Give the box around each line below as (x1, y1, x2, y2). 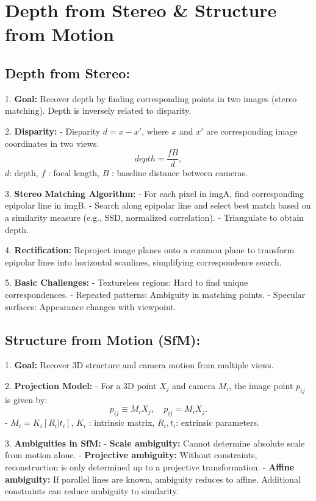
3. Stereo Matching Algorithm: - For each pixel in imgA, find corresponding (5, 187, 304, 199)
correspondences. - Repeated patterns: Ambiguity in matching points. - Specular (5, 288, 306, 300)
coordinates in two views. (5, 136, 99, 149)
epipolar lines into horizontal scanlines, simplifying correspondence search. (5, 255, 282, 268)
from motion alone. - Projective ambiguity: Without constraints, (5, 448, 257, 461)
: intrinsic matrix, (88, 416, 155, 429)
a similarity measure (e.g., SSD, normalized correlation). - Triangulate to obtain (5, 210, 304, 223)
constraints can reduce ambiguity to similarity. (5, 484, 179, 497)
